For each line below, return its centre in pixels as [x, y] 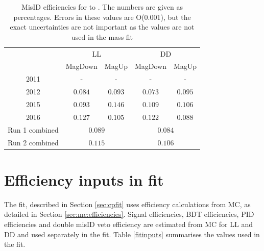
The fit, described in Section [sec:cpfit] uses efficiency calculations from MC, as [127, 204]
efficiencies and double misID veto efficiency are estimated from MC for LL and [128, 224]
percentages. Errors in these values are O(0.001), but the [102, 17]
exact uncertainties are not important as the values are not [102, 27]
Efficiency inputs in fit [84, 179]
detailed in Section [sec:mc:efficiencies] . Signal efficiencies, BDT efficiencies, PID [129, 214]
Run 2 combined [33, 142]
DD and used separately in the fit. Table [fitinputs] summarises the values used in [132, 234]
